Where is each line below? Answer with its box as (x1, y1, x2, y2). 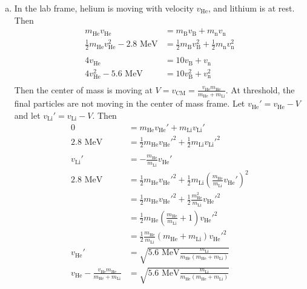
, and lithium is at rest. (208, 2, 295, 14)
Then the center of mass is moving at (14, 83, 153, 96)
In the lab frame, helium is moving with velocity (14, 2, 194, 14)
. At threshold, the (225, 83, 295, 96)
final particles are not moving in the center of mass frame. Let (14, 97, 245, 110)
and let (14, 108, 41, 121)
